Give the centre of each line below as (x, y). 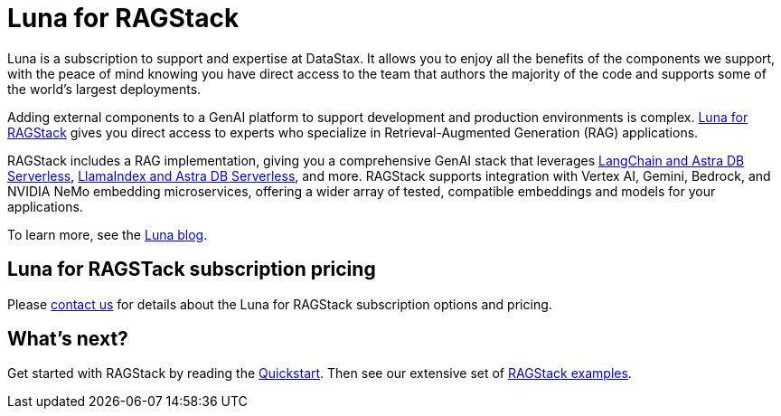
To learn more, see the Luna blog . (108, 234)
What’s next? (68, 339)
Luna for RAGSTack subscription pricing (192, 269)
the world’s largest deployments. (104, 89)
